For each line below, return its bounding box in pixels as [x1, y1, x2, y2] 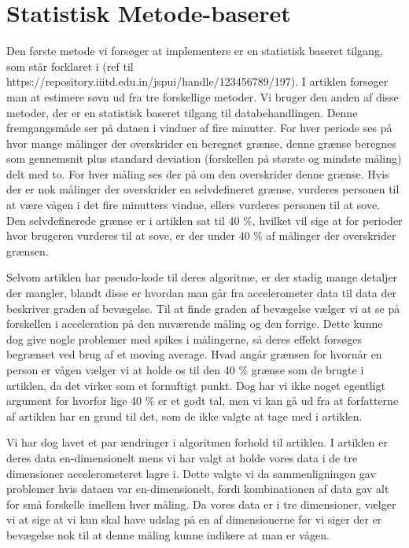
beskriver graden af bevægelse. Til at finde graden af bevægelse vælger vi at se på [6, 300, 400, 316]
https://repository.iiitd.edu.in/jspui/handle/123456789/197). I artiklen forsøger [6, 73, 389, 90]
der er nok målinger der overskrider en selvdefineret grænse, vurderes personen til [6, 181, 400, 197]
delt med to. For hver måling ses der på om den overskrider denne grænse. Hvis [6, 165, 389, 182]
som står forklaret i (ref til [6, 57, 134, 74]
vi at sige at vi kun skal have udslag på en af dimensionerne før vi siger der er [6, 511, 382, 528]
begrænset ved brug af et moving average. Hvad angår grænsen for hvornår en [6, 346, 382, 362]
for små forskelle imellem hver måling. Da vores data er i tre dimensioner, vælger [6, 495, 396, 512]
